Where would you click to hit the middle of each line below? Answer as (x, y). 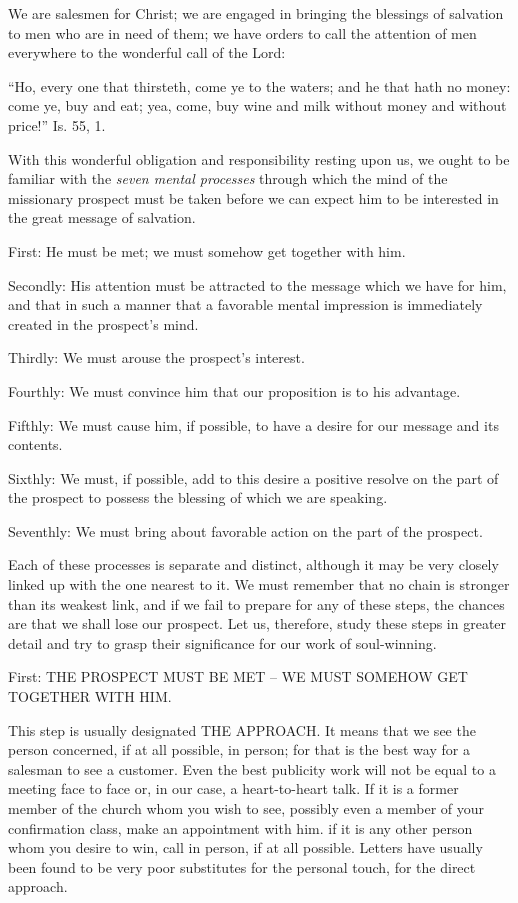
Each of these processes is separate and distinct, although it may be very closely (253, 564)
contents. (35, 444)
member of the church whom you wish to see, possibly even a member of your (246, 808)
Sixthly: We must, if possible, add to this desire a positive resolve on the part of (253, 477)
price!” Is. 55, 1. (57, 124)
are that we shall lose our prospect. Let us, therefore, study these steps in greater (257, 623)
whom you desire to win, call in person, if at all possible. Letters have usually (245, 847)
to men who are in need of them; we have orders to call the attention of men (242, 32)
